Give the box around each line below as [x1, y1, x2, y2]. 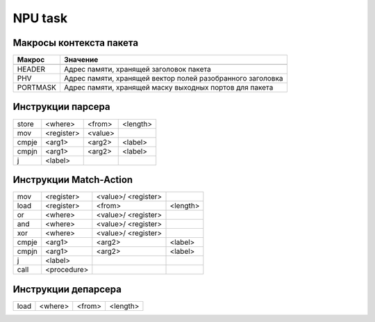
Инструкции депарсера [12, 283, 122, 295]
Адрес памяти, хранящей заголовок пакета [63, 65, 211, 74]
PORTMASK [17, 83, 57, 92]
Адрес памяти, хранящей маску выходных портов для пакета [63, 83, 274, 92]
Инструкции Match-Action [12, 174, 133, 186]
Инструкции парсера [12, 101, 110, 113]
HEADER [17, 65, 45, 74]
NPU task [12, 10, 68, 26]
